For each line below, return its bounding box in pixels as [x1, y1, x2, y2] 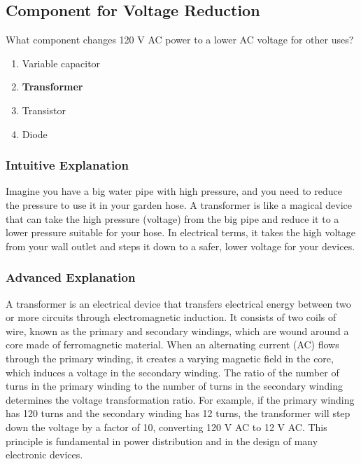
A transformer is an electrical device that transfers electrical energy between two [6, 296, 351, 311]
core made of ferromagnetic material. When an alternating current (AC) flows [6, 337, 339, 352]
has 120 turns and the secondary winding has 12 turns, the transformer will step [6, 406, 351, 421]
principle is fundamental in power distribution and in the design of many [6, 433, 318, 448]
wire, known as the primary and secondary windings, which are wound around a [6, 323, 349, 338]
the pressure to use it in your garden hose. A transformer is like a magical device [6, 197, 352, 212]
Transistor [22, 102, 66, 117]
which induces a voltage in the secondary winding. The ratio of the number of [6, 364, 339, 379]
